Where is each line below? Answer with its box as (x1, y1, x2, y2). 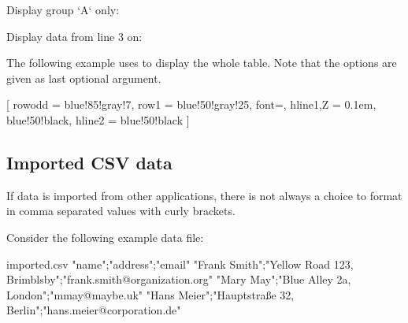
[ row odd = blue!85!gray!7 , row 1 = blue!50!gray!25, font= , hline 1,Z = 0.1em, (6, 96, 376, 113)
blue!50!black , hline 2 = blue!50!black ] (6, 111, 190, 128)
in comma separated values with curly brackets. (6, 202, 236, 219)
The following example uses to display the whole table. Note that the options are (6, 54, 397, 71)
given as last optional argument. (6, 69, 161, 86)
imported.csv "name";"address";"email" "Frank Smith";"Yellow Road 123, (6, 255, 354, 272)
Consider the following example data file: (6, 228, 204, 245)
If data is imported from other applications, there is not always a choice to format (6, 187, 402, 203)
